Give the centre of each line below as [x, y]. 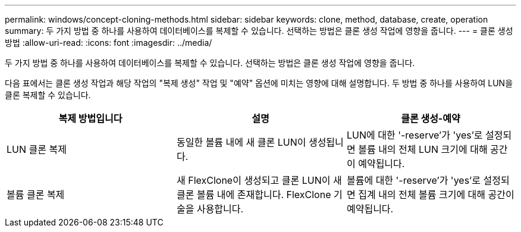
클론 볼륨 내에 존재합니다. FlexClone [254, 195]
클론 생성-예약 [431, 118]
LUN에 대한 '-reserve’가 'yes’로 [415, 135]
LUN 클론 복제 [37, 149]
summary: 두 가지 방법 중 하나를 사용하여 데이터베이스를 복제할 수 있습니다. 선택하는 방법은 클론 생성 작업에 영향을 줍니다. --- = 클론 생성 [259, 31]
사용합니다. [220, 209]
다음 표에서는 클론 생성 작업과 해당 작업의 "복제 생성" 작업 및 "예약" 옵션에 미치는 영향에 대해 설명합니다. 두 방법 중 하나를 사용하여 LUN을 [259, 83]
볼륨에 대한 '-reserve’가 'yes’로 [414, 180]
